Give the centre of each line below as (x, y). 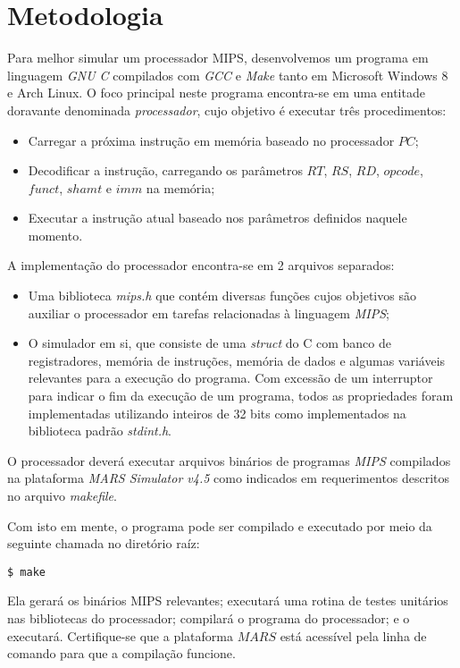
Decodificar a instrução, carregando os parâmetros (165, 170)
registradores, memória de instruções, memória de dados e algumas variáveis (237, 360)
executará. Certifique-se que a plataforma (120, 635)
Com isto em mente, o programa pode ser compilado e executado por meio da (220, 525)
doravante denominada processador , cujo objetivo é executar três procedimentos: (227, 110)
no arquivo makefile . (62, 495)
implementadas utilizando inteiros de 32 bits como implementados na (217, 413)
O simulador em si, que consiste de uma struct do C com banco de (209, 343)
